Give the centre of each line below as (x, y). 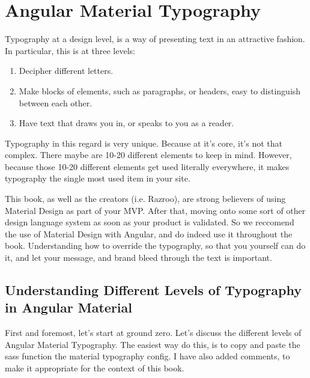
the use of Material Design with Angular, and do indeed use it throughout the (149, 233)
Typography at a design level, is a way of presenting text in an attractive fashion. (155, 39)
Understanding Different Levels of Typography (153, 290)
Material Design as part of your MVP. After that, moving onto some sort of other (155, 210)
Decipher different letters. (66, 71)
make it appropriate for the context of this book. (95, 368)
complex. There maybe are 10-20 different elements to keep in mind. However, (148, 155)
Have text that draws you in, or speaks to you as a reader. (126, 123)
